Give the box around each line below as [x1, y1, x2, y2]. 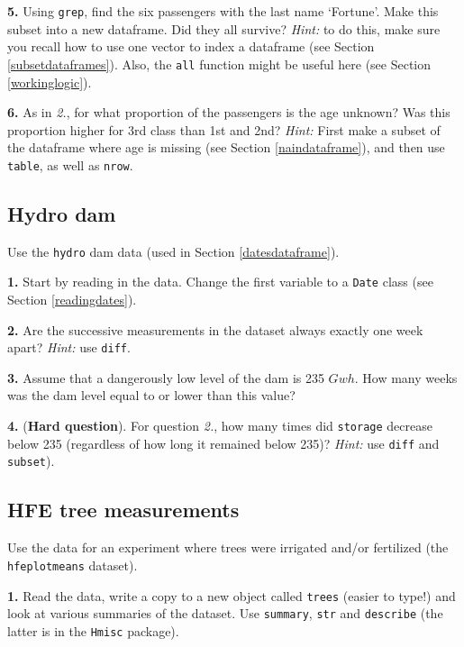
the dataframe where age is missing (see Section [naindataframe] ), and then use [7, 138, 445, 157]
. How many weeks [354, 368, 458, 387]
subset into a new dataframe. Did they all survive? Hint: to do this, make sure [7, 19, 441, 38]
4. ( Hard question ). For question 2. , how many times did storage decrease [7, 416, 432, 435]
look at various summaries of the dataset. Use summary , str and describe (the [7, 604, 443, 623]
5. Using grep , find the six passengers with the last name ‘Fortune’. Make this [7, 2, 439, 20]
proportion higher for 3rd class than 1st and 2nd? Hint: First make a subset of [7, 120, 441, 139]
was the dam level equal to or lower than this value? [7, 386, 296, 405]
